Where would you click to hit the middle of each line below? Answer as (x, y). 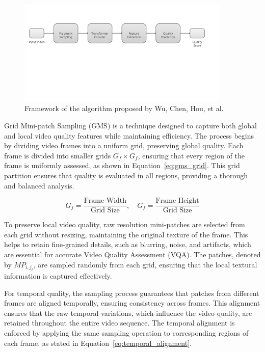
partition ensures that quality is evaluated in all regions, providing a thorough (126, 175)
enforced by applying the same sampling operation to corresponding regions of (126, 332)
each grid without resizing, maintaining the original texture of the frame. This (126, 234)
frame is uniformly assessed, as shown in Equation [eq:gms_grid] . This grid (122, 165)
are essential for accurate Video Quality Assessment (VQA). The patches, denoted (132, 254)
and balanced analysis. (39, 185)
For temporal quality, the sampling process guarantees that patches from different (132, 293)
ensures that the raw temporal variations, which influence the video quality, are (128, 313)
